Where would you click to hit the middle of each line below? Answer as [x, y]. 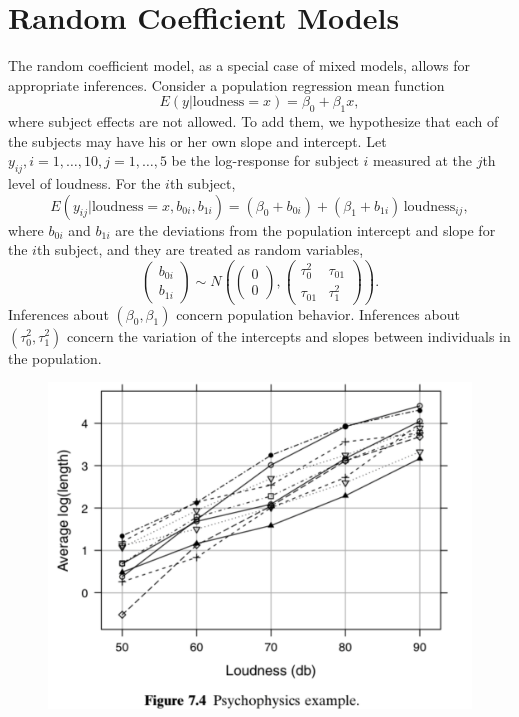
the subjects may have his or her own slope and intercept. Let [197, 140]
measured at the [422, 160]
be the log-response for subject [265, 160]
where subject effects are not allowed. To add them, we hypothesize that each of [253, 121]
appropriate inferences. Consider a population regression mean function [226, 84]
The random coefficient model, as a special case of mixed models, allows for [239, 65]
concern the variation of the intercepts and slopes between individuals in [288, 335]
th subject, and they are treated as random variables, [200, 249]
